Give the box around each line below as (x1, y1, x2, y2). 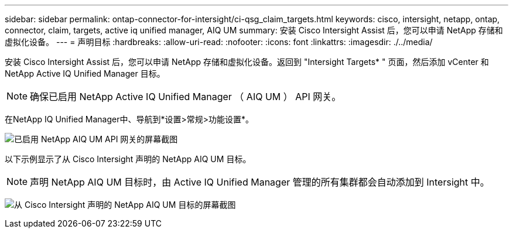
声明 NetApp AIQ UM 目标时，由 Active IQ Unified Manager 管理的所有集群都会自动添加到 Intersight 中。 (30, 176, 490, 188)
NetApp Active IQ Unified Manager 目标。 (5, 68, 165, 78)
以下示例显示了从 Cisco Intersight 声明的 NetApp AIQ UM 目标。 (5, 154, 251, 164)
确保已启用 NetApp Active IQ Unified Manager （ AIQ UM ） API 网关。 (30, 91, 341, 102)
